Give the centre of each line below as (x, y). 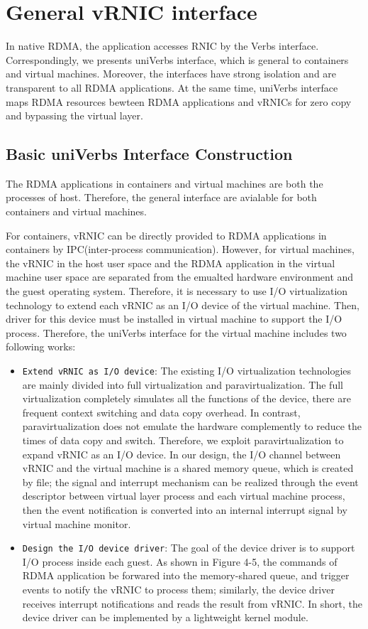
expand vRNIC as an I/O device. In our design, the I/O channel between (182, 454)
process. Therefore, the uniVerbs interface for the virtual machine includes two (176, 332)
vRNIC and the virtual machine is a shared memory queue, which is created (188, 468)
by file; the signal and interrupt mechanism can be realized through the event (190, 482)
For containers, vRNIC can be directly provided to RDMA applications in (166, 235)
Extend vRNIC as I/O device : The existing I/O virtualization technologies (187, 371)
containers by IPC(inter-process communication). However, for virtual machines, (180, 249)
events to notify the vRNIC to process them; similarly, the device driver (178, 590)
